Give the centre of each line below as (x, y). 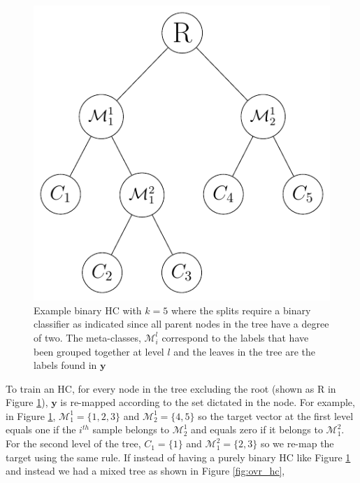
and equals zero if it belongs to (257, 429)
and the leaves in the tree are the (245, 351)
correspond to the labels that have (235, 337)
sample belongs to (131, 429)
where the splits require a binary (241, 310)
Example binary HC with (88, 310)
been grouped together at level (99, 351)
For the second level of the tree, (73, 443)
